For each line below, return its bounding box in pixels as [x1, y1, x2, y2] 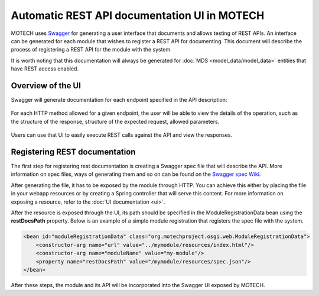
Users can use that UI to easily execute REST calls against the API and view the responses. [11, 131, 233, 139]
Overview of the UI [11, 81, 81, 91]
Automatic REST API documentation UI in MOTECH [11, 9, 265, 22]
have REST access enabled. [11, 65, 79, 72]
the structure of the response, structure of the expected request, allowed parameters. [11, 118, 220, 125]
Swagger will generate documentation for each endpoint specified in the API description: [11, 96, 227, 104]
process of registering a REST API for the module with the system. [11, 46, 172, 53]
